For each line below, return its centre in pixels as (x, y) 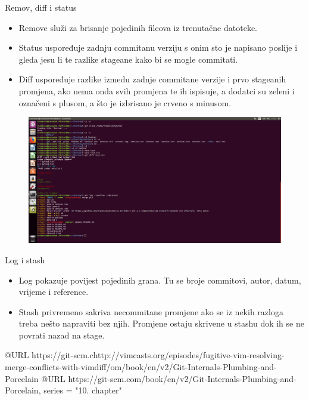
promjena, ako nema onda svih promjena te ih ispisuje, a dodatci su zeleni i (157, 90)
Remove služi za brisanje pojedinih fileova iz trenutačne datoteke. (138, 27)
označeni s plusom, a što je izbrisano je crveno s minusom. (125, 102)
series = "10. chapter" (83, 390)
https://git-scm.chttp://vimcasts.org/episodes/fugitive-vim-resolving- (158, 355)
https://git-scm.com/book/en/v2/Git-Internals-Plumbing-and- (182, 378)
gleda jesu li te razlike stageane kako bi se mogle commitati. (128, 59)
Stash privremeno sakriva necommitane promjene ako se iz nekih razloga (151, 311)
